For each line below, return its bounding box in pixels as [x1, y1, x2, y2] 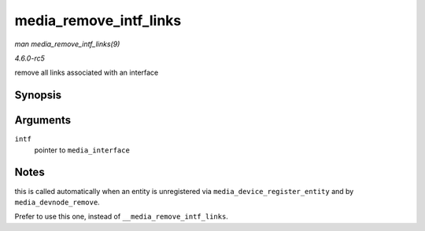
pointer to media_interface [34, 145, 130, 155]
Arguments [14, 114, 72, 127]
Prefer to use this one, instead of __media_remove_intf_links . [14, 212, 228, 222]
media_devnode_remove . [14, 197, 100, 207]
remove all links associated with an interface [14, 68, 159, 78]
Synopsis [14, 89, 62, 102]
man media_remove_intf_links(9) [14, 39, 120, 49]
